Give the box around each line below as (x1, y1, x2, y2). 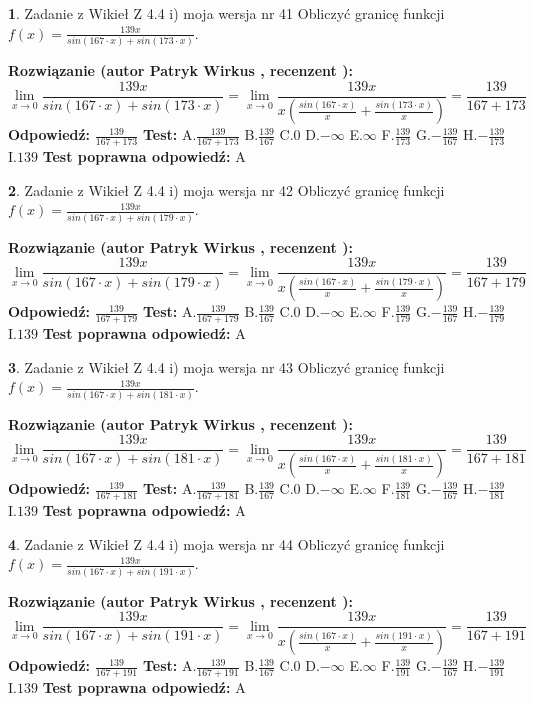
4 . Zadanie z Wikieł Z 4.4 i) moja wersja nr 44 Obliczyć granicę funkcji (8, 533, 445, 554)
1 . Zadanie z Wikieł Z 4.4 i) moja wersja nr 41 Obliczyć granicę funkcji (8, 3, 445, 23)
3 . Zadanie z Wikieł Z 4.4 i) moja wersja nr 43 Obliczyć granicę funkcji (8, 356, 445, 377)
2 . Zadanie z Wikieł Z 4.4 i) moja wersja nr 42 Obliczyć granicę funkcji (8, 179, 445, 200)
